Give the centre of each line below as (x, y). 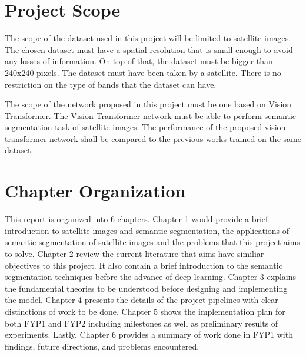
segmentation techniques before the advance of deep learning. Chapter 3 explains (151, 277)
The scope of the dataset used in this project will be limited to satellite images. (148, 38)
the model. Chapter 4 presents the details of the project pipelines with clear (142, 300)
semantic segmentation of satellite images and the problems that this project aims (152, 242)
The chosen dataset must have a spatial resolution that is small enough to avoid (149, 49)
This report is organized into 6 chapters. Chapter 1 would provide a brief (137, 219)
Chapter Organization (95, 191)
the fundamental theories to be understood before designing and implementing (146, 288)
